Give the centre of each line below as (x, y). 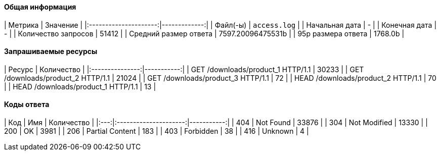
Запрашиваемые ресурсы (51, 51)
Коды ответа (27, 105)
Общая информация (40, 7)
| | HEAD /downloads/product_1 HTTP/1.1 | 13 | (80, 86)
